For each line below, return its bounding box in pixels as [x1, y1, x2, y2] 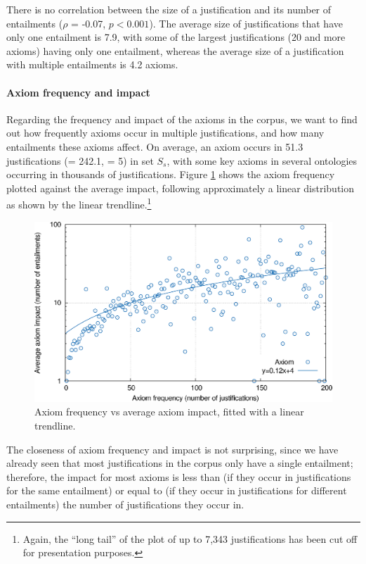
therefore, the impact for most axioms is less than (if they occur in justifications [6, 469, 351, 484]
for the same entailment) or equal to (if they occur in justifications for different [6, 483, 347, 498]
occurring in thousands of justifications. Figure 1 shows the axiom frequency [6, 167, 335, 182]
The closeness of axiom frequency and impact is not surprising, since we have [6, 441, 339, 456]
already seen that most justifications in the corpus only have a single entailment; [6, 456, 353, 470]
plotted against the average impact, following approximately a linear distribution [6, 180, 355, 195]
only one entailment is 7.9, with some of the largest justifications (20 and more [6, 30, 346, 44]
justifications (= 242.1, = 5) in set [6, 153, 154, 168]
